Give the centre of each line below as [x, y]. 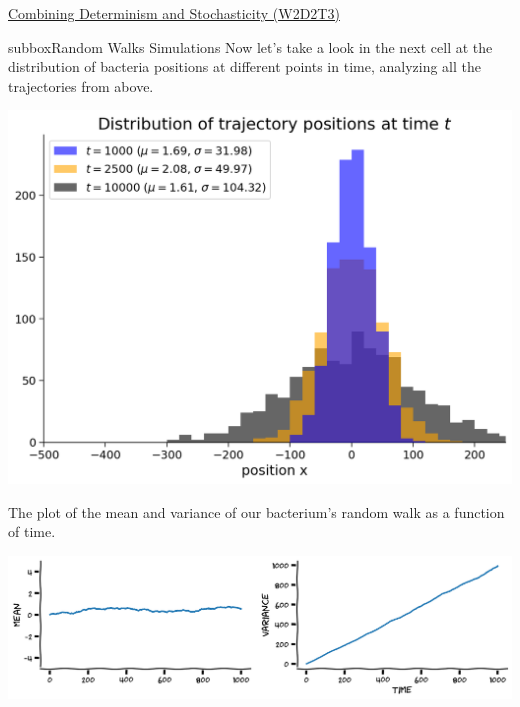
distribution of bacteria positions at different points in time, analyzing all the [244, 66]
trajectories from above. [81, 85]
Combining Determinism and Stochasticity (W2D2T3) [174, 13]
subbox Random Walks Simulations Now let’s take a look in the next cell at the [250, 46]
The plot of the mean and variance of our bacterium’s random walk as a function [256, 511]
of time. [32, 531]
